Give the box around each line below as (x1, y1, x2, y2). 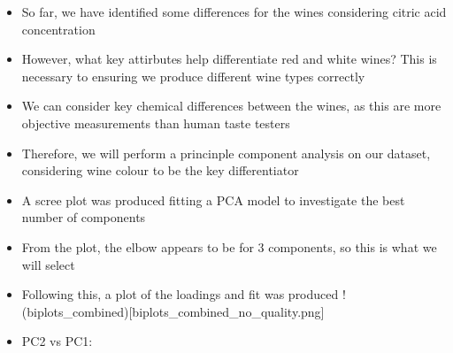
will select (21, 255, 75, 273)
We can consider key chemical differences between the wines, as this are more (21, 96, 441, 115)
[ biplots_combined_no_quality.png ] (128, 302, 325, 320)
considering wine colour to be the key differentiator (21, 161, 299, 180)
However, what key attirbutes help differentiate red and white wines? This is (21, 50, 437, 68)
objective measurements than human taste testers (21, 113, 290, 132)
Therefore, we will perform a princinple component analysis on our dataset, (21, 143, 431, 162)
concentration (21, 19, 96, 38)
